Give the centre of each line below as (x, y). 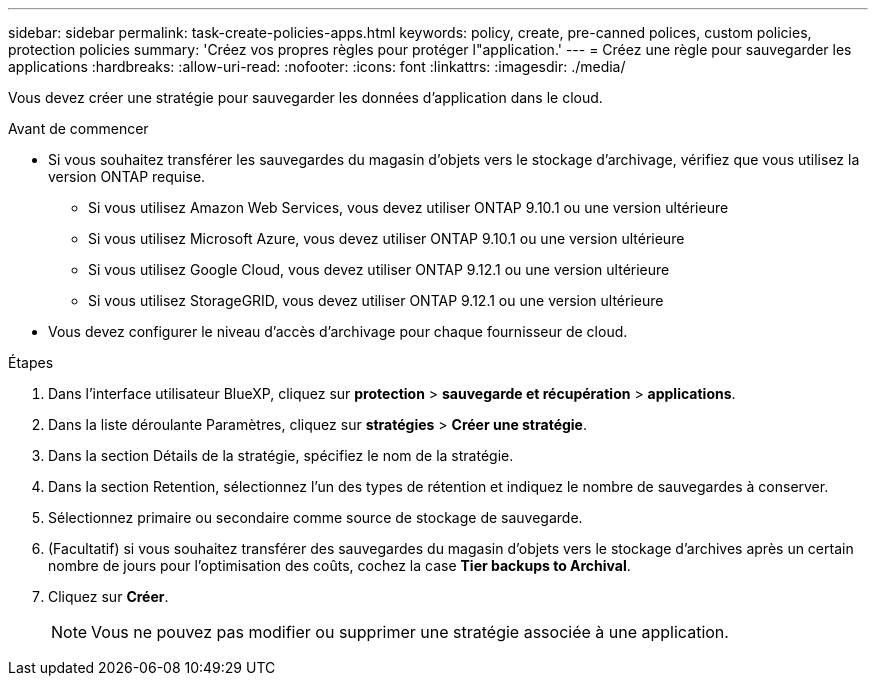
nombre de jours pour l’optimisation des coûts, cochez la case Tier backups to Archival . (339, 565)
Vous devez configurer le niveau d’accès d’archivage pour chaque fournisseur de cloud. (338, 331)
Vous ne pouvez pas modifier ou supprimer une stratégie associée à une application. (410, 632)
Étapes (31, 362)
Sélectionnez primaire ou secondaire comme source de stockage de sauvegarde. (315, 517)
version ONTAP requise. (127, 176)
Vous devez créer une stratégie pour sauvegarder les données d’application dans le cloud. (305, 97)
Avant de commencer (78, 128)
